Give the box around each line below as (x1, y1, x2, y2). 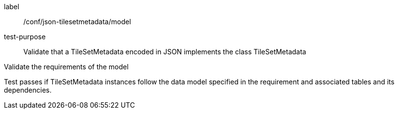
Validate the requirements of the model (4, 63, 129, 71)
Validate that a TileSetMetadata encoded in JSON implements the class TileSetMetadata (23, 48, 306, 56)
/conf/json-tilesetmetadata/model (23, 17, 131, 26)
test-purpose (4, 32, 46, 41)
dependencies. (4, 86, 52, 94)
